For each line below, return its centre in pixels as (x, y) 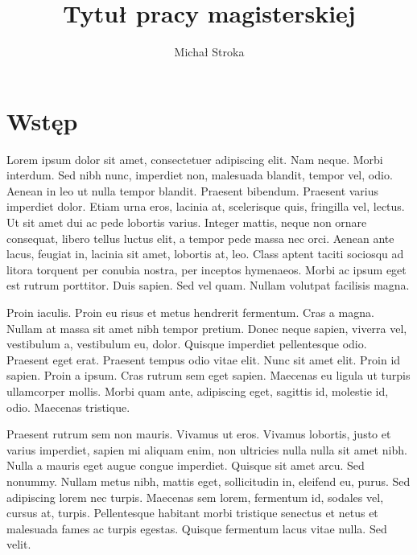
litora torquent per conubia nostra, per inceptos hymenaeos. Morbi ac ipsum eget (206, 269)
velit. (19, 544)
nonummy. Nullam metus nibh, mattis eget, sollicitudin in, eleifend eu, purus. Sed (208, 481)
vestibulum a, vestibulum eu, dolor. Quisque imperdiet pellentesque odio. (187, 344)
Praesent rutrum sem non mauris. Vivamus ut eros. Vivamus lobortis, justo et (199, 434)
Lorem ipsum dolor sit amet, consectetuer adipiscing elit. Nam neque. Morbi (195, 159)
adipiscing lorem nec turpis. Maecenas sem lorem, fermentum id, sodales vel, (195, 497)
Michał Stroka (209, 52)
